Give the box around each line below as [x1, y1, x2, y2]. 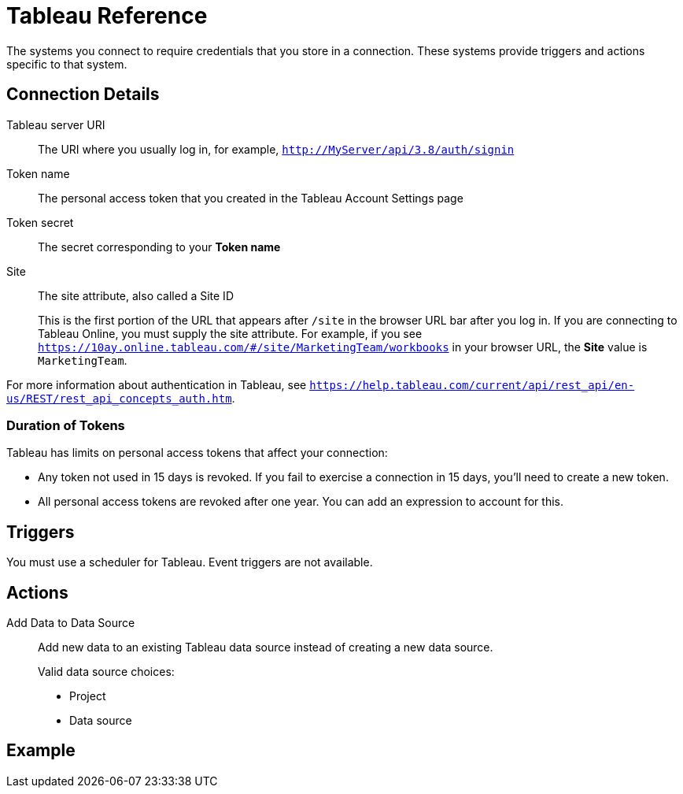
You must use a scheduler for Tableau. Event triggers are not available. [6, 555, 373, 570]
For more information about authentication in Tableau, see [6, 377, 307, 391]
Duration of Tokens [6, 417, 125, 433]
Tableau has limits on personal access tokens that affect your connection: [6, 446, 388, 460]
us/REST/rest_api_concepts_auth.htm [6, 391, 232, 405]
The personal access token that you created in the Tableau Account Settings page [38, 191, 463, 205]
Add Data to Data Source [6, 616, 135, 630]
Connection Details [6, 84, 160, 105]
